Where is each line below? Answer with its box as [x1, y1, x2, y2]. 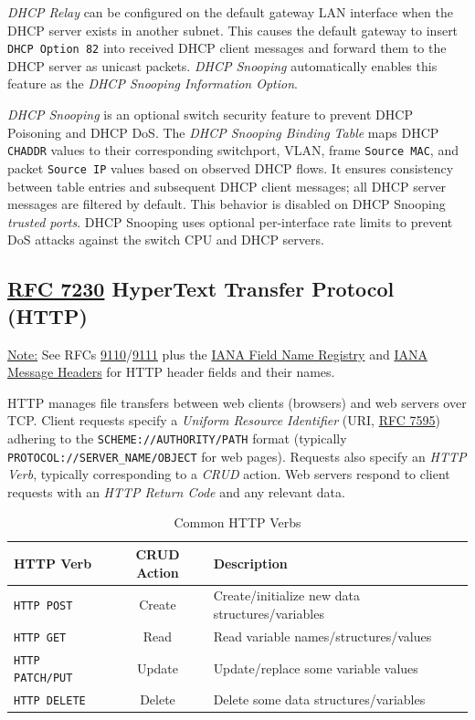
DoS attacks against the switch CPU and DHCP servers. [7, 230, 324, 249]
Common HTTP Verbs [174, 513, 301, 532]
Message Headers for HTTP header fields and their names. [7, 362, 335, 381]
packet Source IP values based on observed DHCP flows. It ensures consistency [7, 158, 454, 177]
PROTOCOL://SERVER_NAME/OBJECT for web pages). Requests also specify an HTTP [7, 446, 467, 465]
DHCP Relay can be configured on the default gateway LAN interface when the [7, 3, 453, 21]
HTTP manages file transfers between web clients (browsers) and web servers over [7, 392, 467, 412]
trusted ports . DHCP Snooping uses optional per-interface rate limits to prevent [7, 212, 453, 231]
